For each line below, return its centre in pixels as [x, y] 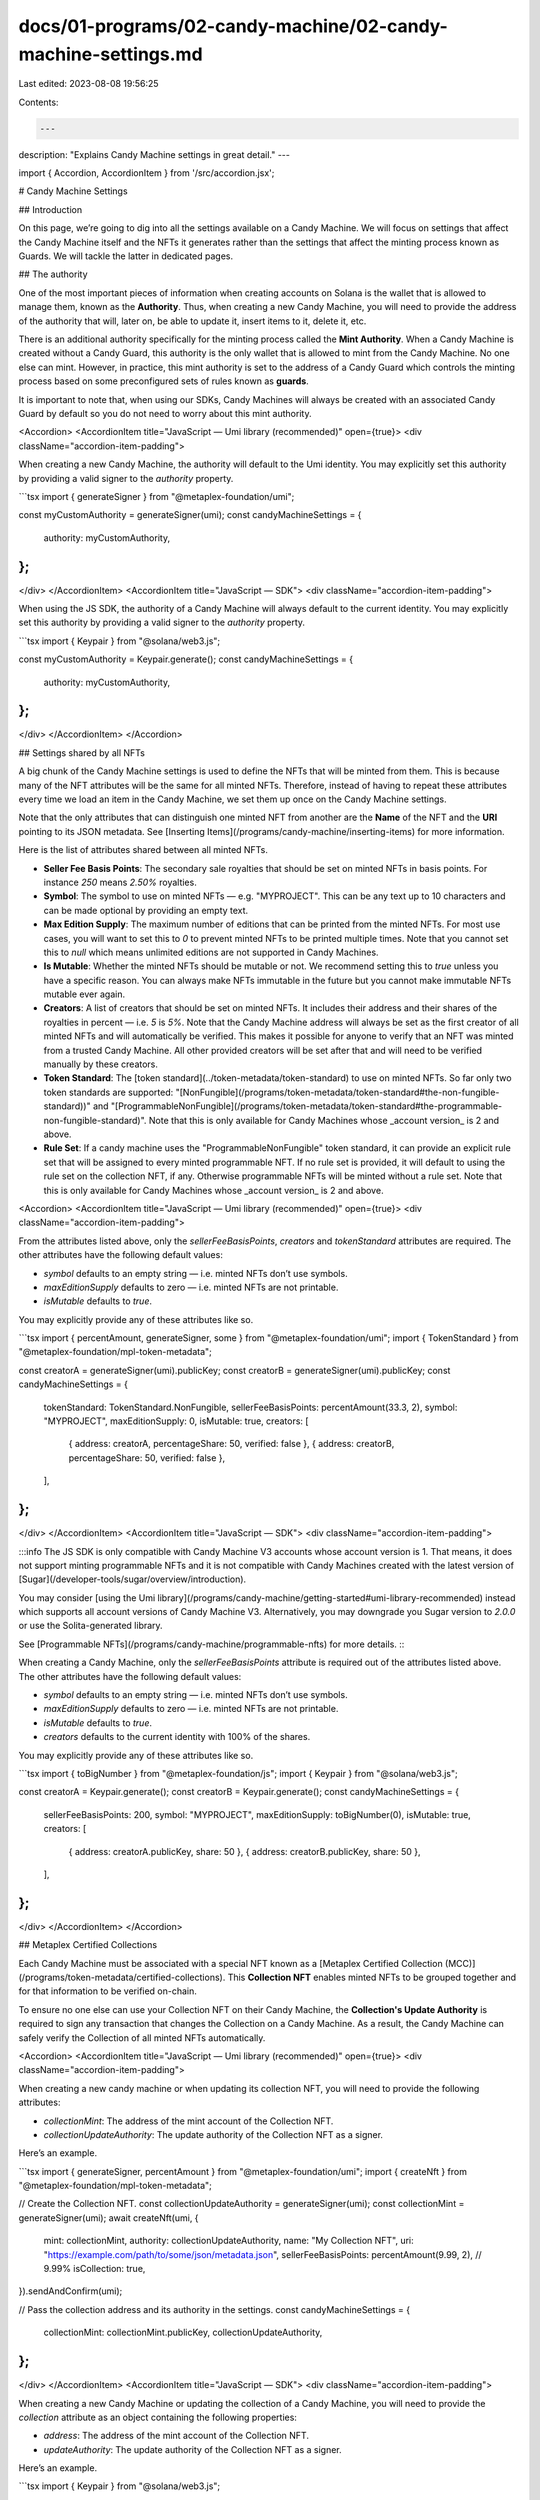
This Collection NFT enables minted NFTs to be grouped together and [372, 1977]
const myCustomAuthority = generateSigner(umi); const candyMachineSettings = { [190, 515]
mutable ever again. [84, 994]
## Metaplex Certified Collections [88, 1945]
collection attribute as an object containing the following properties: [157, 2417]
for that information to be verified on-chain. [107, 1991]
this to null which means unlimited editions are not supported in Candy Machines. [211, 952]
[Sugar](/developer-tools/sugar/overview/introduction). [132, 1579]
